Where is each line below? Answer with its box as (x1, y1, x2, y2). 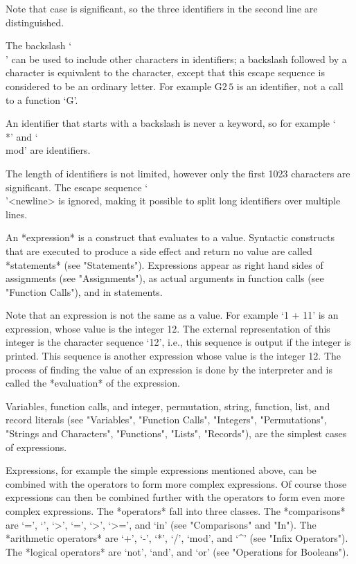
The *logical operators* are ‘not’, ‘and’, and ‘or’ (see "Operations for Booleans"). (6, 544, 349, 558)
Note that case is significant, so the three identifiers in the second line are (6, 1, 318, 15)
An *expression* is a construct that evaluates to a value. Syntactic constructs (6, 230, 335, 245)
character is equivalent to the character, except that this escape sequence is (6, 65, 325, 80)
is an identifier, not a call (236, 78, 344, 93)
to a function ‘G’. (6, 92, 78, 107)
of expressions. (6, 439, 67, 454)
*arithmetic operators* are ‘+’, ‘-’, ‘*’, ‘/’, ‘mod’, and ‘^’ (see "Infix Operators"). (6, 531, 348, 545)
